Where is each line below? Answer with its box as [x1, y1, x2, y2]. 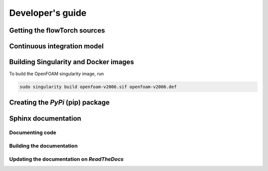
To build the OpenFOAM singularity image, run [9, 71, 104, 77]
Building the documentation [9, 142, 78, 149]
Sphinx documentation [9, 114, 81, 123]
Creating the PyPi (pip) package [9, 98, 110, 107]
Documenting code [9, 129, 57, 136]
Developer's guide [9, 7, 87, 18]
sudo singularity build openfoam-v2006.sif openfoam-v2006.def [19, 84, 177, 90]
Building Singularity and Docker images [9, 58, 134, 66]
